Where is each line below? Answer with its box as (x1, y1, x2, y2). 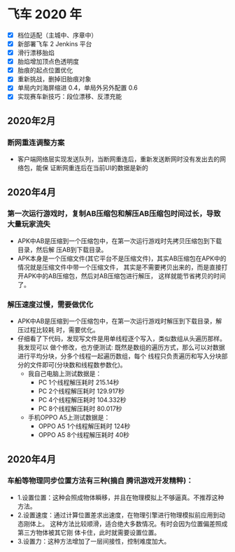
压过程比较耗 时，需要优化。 (17, 326, 99, 334)
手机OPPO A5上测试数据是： (27, 413, 111, 422)
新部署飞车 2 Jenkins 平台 (17, 40, 92, 48)
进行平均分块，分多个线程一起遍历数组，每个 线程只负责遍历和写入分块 (17, 352, 222, 361)
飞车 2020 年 (7, 6, 83, 22)
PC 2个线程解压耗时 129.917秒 (38, 387, 124, 396)
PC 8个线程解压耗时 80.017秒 (38, 404, 122, 413)
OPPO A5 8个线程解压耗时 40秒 (38, 431, 129, 439)
